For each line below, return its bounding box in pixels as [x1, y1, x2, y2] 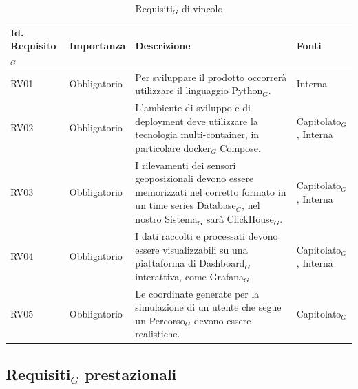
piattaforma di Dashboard [135, 256, 245, 270]
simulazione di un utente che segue [135, 300, 282, 314]
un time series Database [135, 198, 236, 212]
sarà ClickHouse [206, 212, 274, 226]
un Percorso [135, 313, 185, 327]
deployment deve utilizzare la [135, 113, 258, 128]
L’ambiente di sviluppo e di [135, 100, 251, 115]
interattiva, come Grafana [135, 269, 244, 283]
